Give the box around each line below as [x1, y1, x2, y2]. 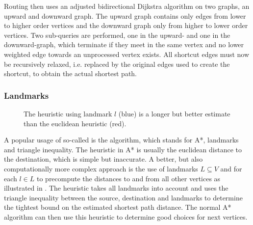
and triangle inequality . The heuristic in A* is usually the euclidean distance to [4, 144, 242, 154]
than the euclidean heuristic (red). [24, 118, 126, 128]
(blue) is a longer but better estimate [118, 108, 230, 118]
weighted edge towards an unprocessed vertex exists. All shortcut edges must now [4, 49, 250, 59]
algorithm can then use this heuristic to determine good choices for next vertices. [4, 211, 248, 222]
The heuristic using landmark [24, 108, 112, 118]
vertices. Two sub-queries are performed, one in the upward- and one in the [4, 29, 230, 40]
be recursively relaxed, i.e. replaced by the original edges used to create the [4, 58, 230, 69]
